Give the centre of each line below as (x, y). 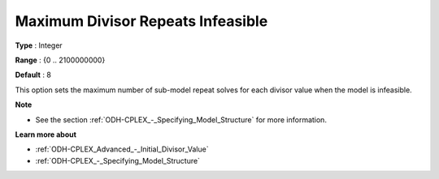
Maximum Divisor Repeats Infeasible (141, 21)
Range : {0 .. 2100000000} (60, 60)
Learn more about (46, 134)
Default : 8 (33, 75)
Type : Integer (39, 45)
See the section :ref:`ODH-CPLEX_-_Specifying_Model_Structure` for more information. (181, 119)
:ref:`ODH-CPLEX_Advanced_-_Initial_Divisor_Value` (122, 149)
